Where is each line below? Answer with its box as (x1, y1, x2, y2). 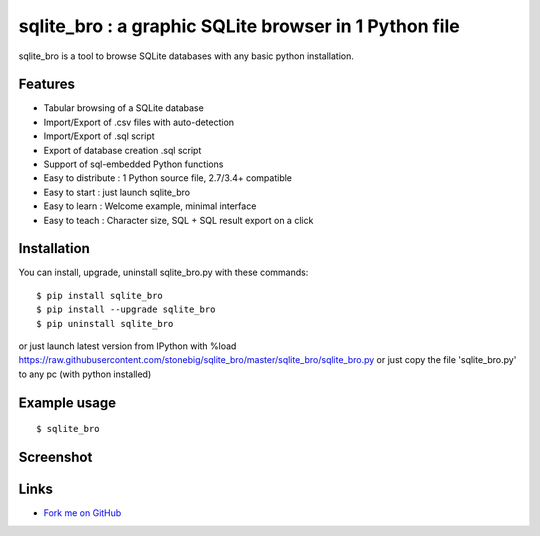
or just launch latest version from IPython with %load (18, 340, 237, 352)
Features (18, 76, 75, 93)
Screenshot (18, 449, 93, 466)
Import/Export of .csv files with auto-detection (43, 116, 235, 128)
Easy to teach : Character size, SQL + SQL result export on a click (43, 214, 314, 226)
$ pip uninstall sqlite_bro (36, 318, 174, 329)
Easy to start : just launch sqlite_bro (43, 186, 190, 198)
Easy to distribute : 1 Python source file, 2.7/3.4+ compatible (43, 172, 293, 184)
